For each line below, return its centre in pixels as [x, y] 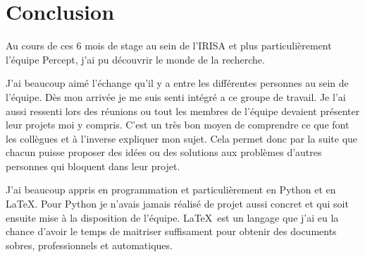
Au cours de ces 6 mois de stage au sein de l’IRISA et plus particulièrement [169, 46]
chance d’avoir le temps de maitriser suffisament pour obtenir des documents [171, 231]
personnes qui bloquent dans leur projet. [93, 166]
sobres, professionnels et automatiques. [89, 245]
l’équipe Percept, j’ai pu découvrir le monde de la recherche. [135, 59]
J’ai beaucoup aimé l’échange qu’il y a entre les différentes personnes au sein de [177, 83]
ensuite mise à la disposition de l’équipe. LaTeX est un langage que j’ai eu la [172, 217]
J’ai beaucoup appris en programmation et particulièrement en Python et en [171, 190]
